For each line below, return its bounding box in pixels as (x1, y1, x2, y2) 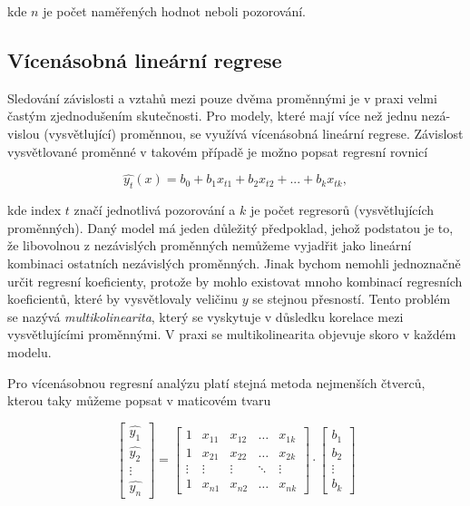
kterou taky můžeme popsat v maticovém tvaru (7, 391, 271, 410)
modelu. (7, 342, 52, 361)
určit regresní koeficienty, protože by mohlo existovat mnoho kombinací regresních (7, 271, 463, 290)
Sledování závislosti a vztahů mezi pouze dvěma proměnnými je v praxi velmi (7, 88, 437, 107)
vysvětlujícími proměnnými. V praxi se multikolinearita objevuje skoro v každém (7, 325, 456, 344)
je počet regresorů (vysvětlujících (250, 200, 435, 219)
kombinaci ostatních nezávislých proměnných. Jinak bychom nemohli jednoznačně (7, 253, 461, 272)
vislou (7, 123, 40, 142)
